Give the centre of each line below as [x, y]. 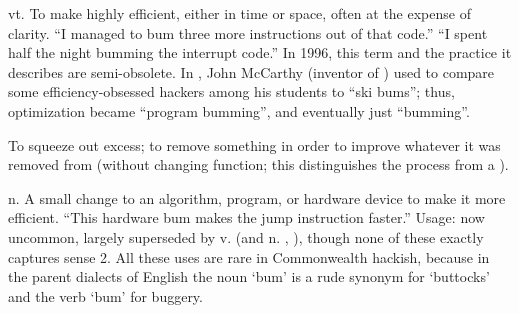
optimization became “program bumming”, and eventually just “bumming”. [239, 110]
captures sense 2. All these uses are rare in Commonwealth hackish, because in [249, 256]
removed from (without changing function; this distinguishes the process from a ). [258, 164]
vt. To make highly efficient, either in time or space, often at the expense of [239, 13]
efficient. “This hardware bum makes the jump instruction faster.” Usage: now [246, 217]
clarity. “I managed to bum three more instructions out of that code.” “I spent [248, 32]
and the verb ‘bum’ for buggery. [105, 295]
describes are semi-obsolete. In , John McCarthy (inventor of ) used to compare [251, 71]
